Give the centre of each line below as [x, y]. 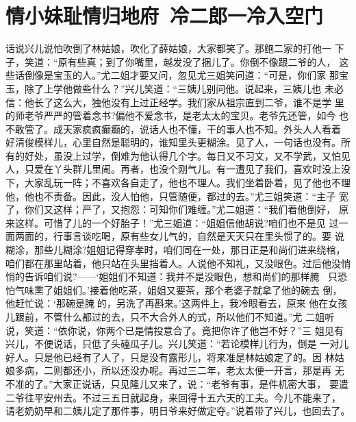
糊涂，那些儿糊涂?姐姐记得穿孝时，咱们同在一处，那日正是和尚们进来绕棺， [176, 250]
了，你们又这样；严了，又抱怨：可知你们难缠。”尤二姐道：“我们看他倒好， [171, 209]
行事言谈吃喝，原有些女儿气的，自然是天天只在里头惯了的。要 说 [199, 236]
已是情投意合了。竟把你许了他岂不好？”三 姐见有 [234, 330]
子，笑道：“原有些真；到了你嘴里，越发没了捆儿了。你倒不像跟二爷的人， [171, 61]
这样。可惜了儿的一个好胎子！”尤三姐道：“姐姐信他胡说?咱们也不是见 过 [177, 222]
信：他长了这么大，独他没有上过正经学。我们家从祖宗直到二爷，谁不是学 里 [175, 102]
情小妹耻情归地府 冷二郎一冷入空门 [165, 15]
